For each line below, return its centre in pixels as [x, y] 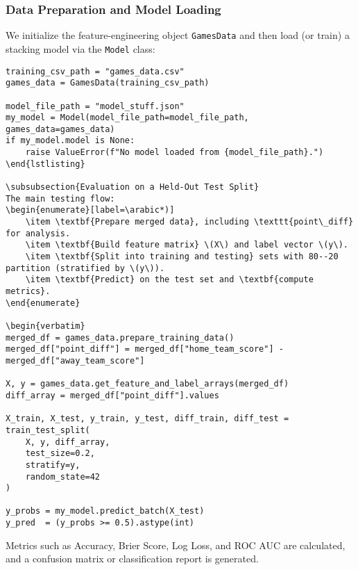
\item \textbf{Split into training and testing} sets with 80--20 [182, 257]
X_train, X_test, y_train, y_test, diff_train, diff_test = [147, 419]
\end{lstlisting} [45, 164]
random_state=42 [63, 477]
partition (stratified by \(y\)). [85, 268]
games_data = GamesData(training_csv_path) [108, 83]
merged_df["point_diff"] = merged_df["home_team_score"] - [145, 349]
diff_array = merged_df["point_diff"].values [112, 395]
